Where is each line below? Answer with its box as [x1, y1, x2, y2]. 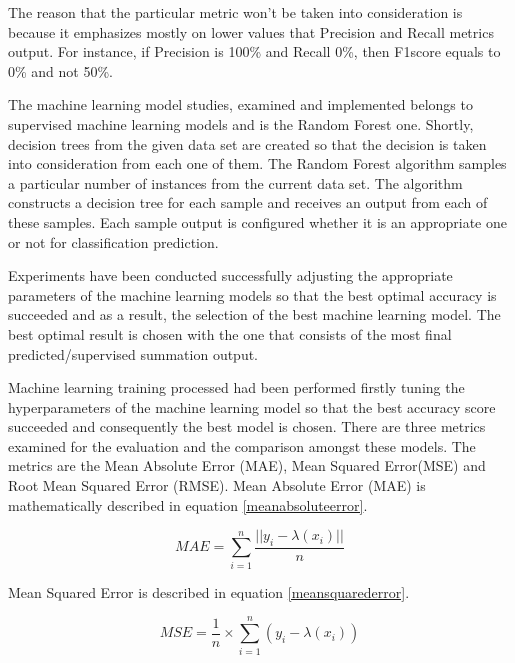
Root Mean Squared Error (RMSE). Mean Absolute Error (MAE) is [8, 475, 426, 496]
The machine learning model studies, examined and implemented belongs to [8, 94, 473, 115]
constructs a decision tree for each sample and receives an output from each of [8, 192, 488, 213]
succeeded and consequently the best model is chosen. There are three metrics [8, 416, 486, 437]
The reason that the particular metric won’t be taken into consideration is [8, 2, 463, 22]
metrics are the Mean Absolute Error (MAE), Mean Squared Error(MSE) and [8, 455, 486, 476]
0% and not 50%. [8, 60, 113, 81]
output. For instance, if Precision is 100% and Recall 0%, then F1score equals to [8, 41, 501, 62]
